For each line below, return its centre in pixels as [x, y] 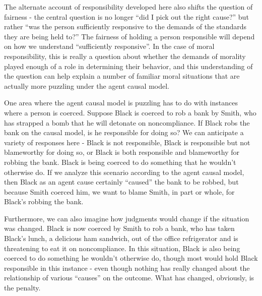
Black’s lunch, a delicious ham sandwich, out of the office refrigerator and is [121, 238]
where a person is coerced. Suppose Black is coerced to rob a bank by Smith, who [130, 112]
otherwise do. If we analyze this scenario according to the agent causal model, [124, 172]
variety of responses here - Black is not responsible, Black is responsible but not [127, 142]
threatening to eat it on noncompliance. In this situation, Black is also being [122, 248]
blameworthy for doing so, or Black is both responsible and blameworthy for [122, 152]
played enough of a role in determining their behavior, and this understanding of [128, 66]
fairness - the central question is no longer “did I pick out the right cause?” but [126, 16]
